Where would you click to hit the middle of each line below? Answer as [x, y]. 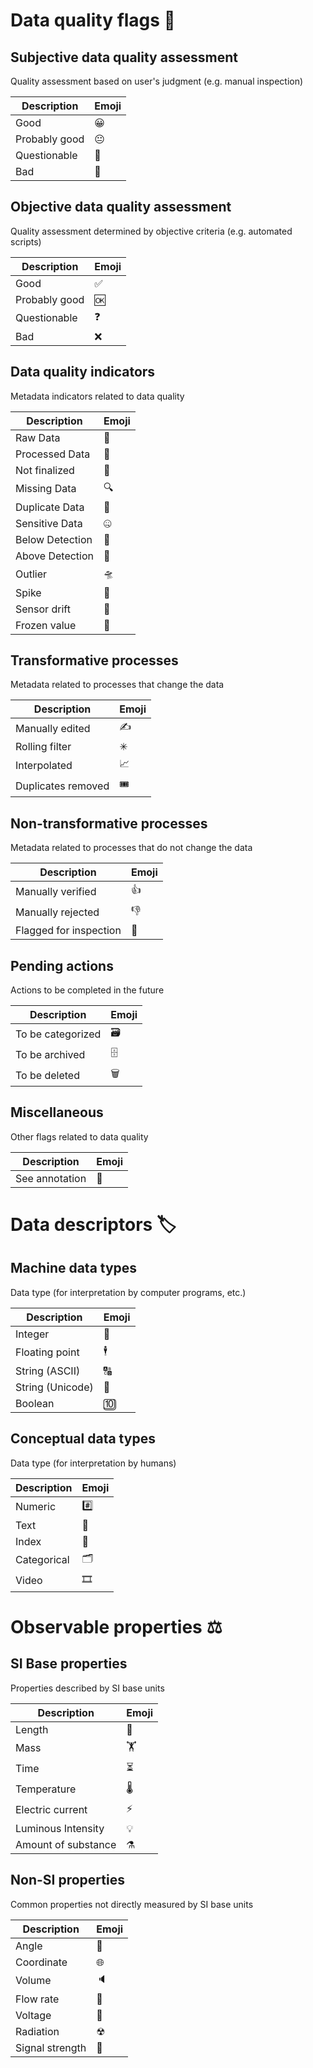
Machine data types [74, 1268]
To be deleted [47, 1075]
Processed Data [53, 454]
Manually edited [53, 728]
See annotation [51, 1178]
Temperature [46, 1789]
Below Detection [54, 539]
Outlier [31, 574]
